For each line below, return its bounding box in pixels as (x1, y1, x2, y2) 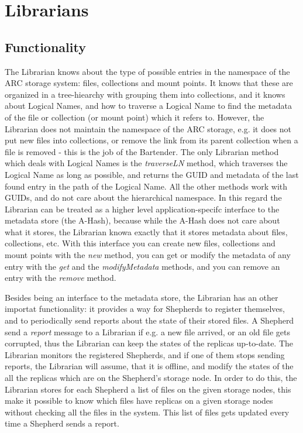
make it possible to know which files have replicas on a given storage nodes (5, 394, 273, 407)
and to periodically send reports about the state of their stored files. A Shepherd (5, 314, 294, 327)
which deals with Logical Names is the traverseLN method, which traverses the (5, 157, 288, 169)
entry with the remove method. (5, 272, 116, 284)
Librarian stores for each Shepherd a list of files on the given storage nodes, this (5, 383, 291, 395)
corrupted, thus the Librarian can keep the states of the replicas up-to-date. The (5, 337, 294, 349)
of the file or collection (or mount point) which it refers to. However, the (5, 111, 264, 123)
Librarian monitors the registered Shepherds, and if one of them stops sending (5, 348, 285, 360)
